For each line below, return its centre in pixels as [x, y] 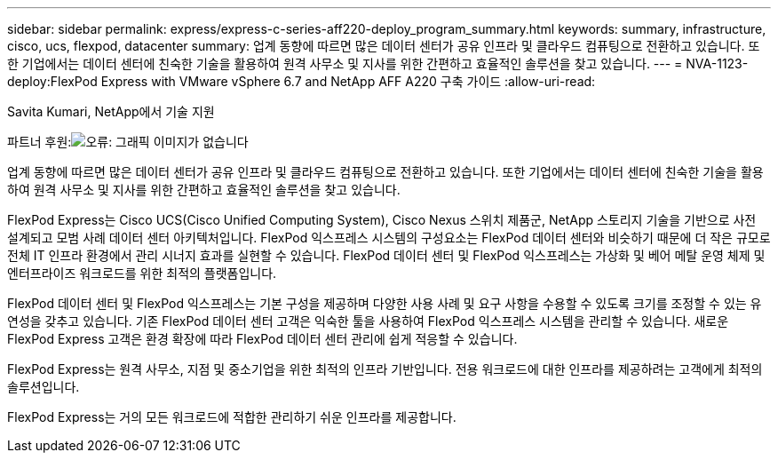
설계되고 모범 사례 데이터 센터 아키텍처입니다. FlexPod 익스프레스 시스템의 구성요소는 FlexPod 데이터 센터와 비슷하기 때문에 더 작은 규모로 [389, 238]
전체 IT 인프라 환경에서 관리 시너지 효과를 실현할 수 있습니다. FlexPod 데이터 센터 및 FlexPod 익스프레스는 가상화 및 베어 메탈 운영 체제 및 [386, 255]
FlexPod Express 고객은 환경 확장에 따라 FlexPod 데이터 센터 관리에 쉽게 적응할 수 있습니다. [262, 339]
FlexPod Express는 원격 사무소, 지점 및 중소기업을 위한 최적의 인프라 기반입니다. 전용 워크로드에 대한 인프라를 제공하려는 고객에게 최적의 [385, 369]
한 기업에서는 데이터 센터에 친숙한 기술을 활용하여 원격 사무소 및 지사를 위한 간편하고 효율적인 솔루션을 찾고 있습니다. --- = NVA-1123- [378, 63]
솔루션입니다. [44, 387]
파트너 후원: [40, 142]
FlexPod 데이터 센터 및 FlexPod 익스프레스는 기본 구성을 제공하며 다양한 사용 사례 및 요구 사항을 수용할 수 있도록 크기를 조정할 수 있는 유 [385, 303]
